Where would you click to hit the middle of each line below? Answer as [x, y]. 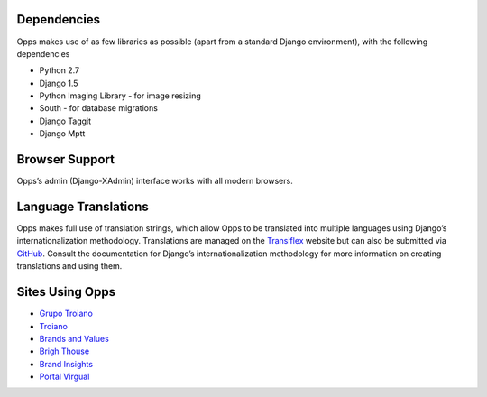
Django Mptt [62, 134]
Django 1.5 [59, 83]
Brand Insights [66, 364]
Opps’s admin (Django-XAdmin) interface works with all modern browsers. [155, 181]
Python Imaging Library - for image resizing [120, 96]
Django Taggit [65, 121]
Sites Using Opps [66, 292]
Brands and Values [74, 338]
